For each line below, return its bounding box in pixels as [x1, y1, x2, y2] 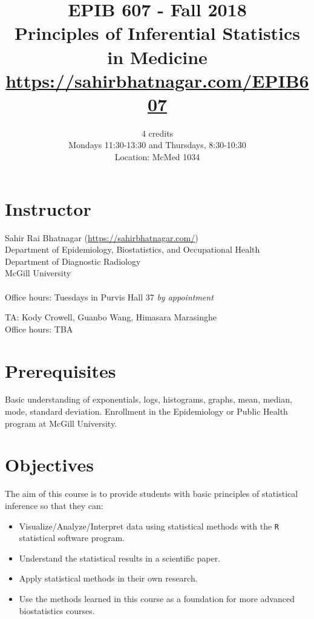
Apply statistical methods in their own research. [19, 572, 198, 585]
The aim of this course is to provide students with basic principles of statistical [5, 487, 298, 500]
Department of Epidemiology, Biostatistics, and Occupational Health [5, 243, 260, 256]
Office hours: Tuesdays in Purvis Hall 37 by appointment [5, 290, 214, 303]
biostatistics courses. [19, 604, 95, 617]
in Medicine [107, 44, 208, 69]
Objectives [5, 452, 94, 477]
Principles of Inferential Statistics [14, 21, 301, 45]
